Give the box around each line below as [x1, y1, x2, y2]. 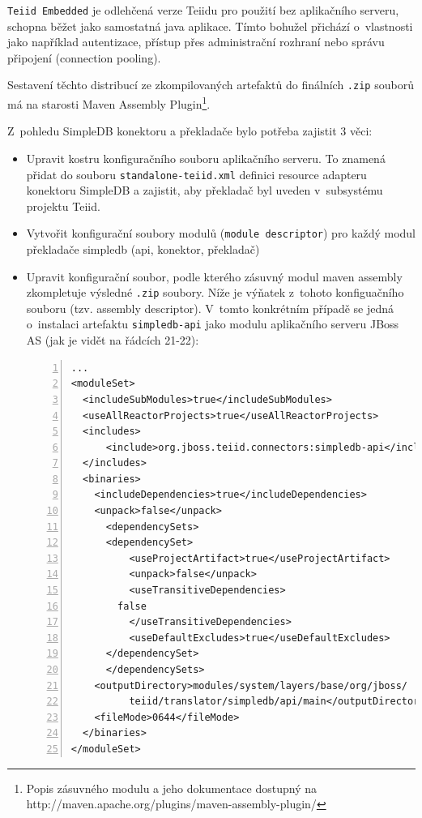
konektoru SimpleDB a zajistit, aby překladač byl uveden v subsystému [26, 182, 383, 199]
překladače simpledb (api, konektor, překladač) [26, 241, 260, 258]
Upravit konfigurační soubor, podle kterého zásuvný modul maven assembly [26, 268, 403, 285]
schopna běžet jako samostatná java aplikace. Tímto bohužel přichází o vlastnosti [7, 17, 413, 34]
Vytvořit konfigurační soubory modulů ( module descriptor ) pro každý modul [26, 225, 416, 242]
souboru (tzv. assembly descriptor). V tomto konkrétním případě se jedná [26, 299, 394, 316]
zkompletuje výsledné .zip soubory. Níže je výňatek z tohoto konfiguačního [26, 284, 404, 301]
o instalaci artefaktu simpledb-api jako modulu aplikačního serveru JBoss [26, 315, 399, 332]
